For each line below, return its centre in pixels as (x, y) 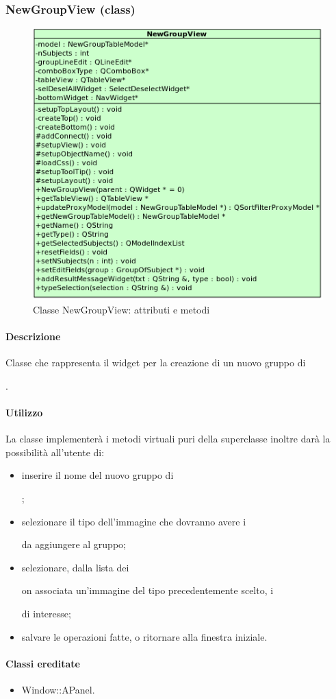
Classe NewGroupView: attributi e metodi (121, 309)
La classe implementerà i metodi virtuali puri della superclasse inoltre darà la (168, 439)
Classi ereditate (43, 663)
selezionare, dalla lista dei (75, 567)
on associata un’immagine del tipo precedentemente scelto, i (147, 590)
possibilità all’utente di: (55, 452)
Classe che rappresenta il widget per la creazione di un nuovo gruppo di (156, 363)
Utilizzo (24, 413)
